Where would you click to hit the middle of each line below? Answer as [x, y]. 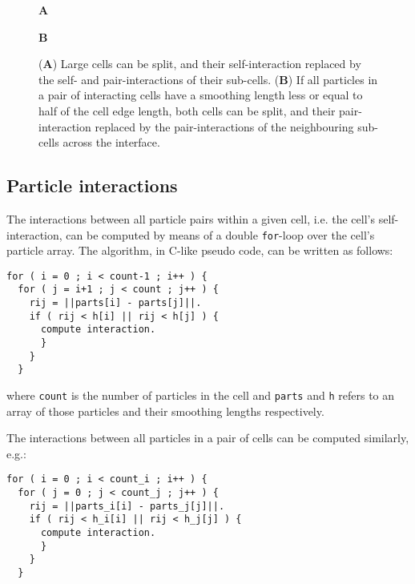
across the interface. [111, 142]
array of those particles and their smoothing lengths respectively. [165, 411]
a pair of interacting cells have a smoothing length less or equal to [201, 95]
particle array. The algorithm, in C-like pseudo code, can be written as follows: [200, 250]
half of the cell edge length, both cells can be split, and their [187, 110]
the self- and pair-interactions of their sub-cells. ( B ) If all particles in [208, 79]
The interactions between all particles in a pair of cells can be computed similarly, [208, 438]
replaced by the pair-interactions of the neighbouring [224, 126]
